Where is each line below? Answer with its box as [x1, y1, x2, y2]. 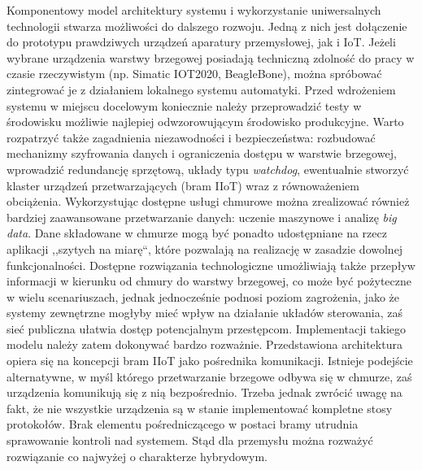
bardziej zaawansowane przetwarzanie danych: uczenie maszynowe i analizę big [7, 208, 397, 225]
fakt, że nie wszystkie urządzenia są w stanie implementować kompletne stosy [7, 399, 393, 416]
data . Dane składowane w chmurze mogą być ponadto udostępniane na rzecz [7, 224, 387, 242]
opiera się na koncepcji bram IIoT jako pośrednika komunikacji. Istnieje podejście [7, 352, 413, 369]
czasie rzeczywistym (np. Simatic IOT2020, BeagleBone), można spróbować [7, 65, 382, 82]
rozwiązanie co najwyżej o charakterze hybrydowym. [7, 447, 268, 464]
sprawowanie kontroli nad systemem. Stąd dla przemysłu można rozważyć [7, 432, 373, 449]
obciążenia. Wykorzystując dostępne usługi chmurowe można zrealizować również [7, 193, 410, 210]
